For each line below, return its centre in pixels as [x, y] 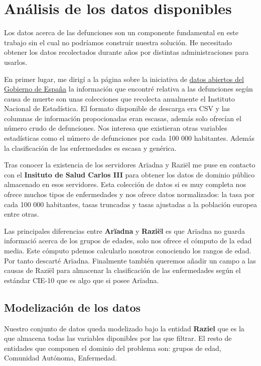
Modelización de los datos [73, 307]
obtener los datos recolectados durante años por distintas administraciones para [126, 52]
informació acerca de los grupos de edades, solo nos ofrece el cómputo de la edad [128, 241]
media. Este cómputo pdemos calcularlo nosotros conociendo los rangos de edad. [128, 250]
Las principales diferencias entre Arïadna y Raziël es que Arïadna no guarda [125, 231]
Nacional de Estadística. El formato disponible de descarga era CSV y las [117, 108]
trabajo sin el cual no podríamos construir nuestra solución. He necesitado [118, 42]
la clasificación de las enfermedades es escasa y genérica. [90, 148]
